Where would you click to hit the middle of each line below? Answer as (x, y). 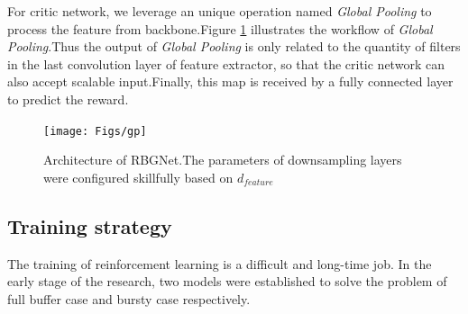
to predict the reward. (68, 99)
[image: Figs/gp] (95, 131)
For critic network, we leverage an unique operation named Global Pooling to (220, 11)
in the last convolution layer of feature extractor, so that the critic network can (226, 63)
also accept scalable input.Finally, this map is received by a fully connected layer (230, 81)
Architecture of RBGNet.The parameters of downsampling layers (223, 160)
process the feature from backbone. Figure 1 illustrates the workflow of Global (220, 28)
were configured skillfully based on (138, 177)
